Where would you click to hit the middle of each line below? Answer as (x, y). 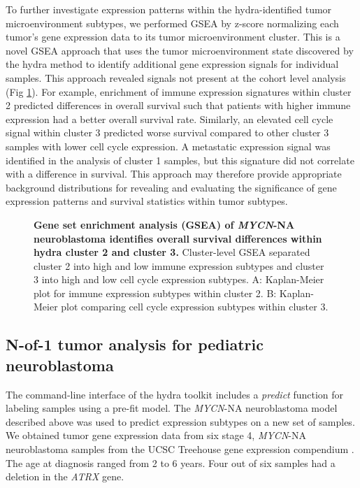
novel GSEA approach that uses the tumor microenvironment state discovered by (180, 50)
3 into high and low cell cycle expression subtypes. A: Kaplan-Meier (179, 279)
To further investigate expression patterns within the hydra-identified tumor (169, 9)
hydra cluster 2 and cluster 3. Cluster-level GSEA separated (172, 252)
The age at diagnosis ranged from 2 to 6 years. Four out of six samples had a (171, 462)
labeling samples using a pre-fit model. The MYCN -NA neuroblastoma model (172, 408)
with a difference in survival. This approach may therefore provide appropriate (174, 174)
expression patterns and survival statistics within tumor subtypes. (147, 201)
